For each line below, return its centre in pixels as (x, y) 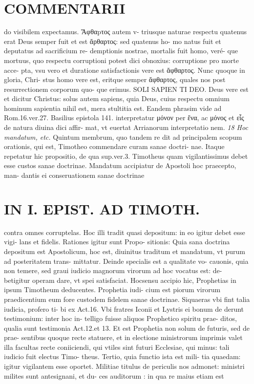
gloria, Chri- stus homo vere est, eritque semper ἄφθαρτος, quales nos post (115, 79)
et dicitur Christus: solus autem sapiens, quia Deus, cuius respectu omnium (117, 98)
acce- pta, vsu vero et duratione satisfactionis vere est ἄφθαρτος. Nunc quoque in (125, 70)
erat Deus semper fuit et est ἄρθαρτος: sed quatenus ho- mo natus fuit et (113, 41)
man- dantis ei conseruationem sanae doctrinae (74, 175)
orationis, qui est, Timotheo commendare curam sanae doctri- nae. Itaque (114, 146)
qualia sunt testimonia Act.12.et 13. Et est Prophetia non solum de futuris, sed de (127, 328)
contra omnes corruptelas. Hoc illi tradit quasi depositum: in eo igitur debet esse (125, 232)
